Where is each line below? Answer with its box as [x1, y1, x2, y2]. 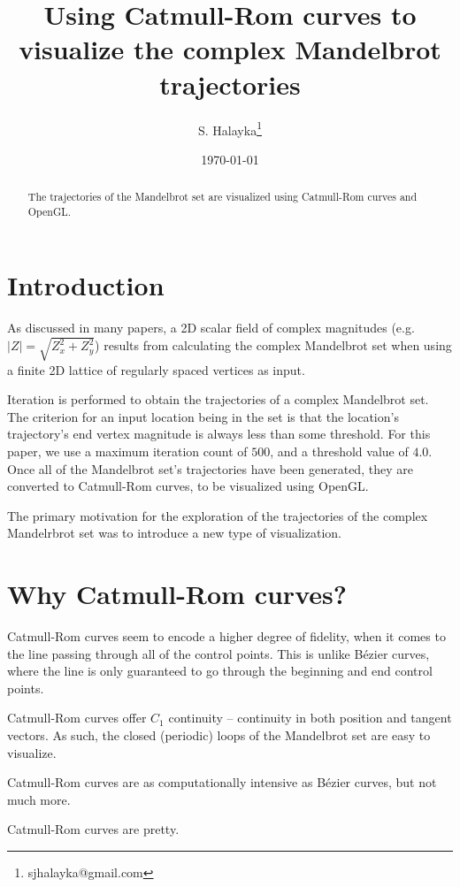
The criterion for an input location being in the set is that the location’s [7, 407, 399, 425]
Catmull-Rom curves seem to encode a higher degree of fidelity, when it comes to [7, 627, 446, 645]
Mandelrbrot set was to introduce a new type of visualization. [7, 524, 341, 542]
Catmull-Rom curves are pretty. [7, 820, 180, 838]
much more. [7, 790, 71, 808]
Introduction [7, 267, 165, 303]
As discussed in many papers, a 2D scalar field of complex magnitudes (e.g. [7, 318, 415, 337]
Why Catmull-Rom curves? [7, 576, 347, 612]
